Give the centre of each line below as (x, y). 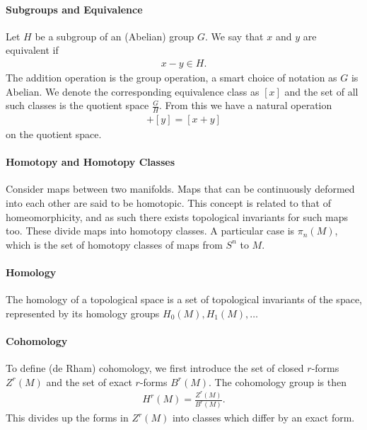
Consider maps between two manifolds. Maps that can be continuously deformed (180, 189)
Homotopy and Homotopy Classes (91, 162)
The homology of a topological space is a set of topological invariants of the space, (184, 299)
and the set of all (321, 91)
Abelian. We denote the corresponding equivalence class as (133, 91)
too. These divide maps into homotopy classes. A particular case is (150, 231)
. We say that (234, 36)
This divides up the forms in (67, 418)
